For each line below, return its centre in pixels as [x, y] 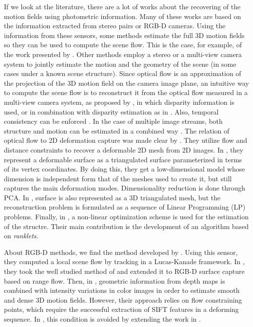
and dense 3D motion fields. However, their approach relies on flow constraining [123, 299]
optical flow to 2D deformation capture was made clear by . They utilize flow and [126, 140]
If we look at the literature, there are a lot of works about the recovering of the [122, 6]
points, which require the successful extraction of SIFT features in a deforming [121, 309]
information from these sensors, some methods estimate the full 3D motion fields [124, 35]
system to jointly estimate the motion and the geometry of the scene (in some [120, 64]
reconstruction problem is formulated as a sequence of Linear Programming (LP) [125, 207]
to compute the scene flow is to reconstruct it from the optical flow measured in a [126, 92]
